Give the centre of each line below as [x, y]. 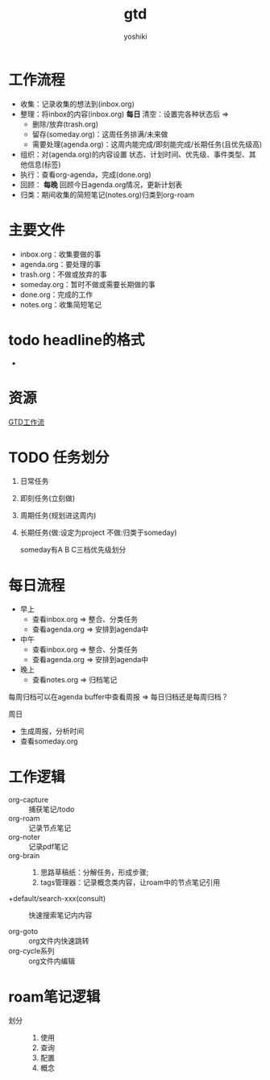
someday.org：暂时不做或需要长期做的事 [87, 284]
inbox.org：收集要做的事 [60, 254]
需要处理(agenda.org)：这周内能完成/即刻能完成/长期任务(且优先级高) [147, 144]
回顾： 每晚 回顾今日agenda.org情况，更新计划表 [101, 184]
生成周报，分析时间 [52, 732]
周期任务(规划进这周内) [58, 515]
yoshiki [135, 36]
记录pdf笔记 [48, 847]
